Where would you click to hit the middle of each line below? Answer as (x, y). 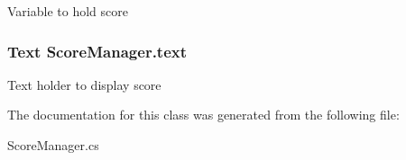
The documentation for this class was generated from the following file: (203, 115)
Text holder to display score (84, 84)
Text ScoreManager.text (97, 51)
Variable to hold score (68, 11)
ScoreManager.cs (53, 145)
